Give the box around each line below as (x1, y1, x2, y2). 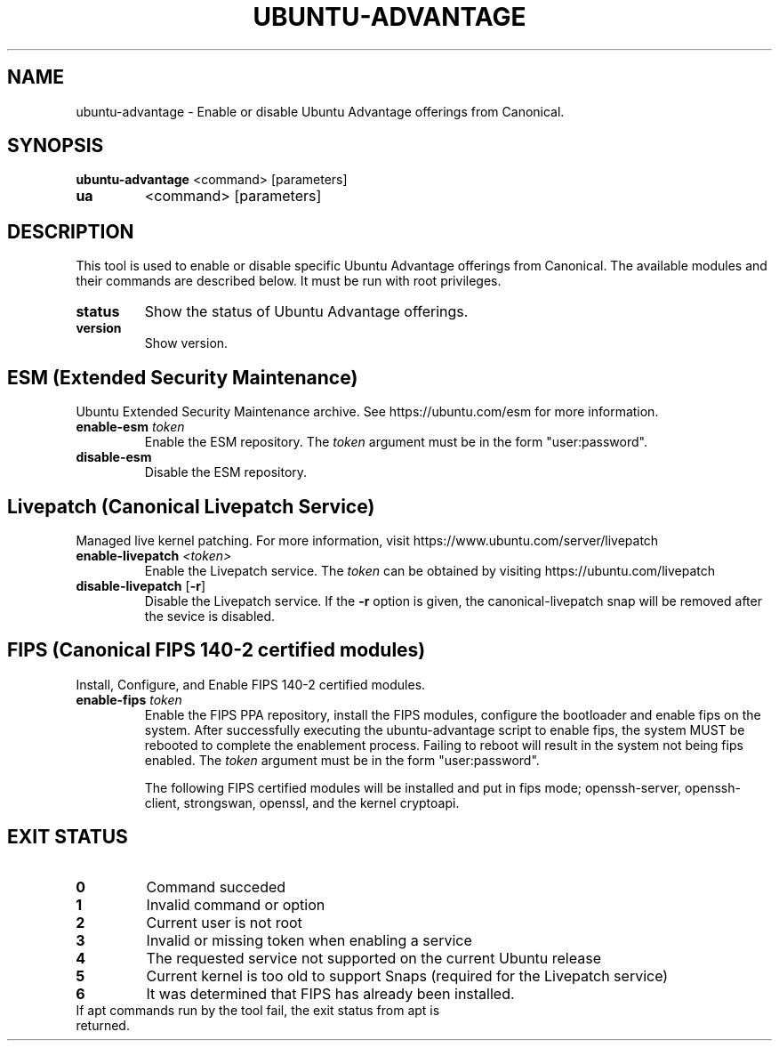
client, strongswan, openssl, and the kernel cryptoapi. (144, 794, 460, 810)
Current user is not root (146, 913, 302, 931)
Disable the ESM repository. (144, 464, 308, 480)
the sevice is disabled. (144, 608, 276, 624)
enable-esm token (76, 419, 185, 435)
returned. (76, 1017, 130, 1033)
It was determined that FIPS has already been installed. (146, 984, 515, 1003)
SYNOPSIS (7, 134, 104, 157)
